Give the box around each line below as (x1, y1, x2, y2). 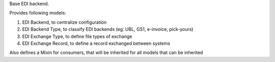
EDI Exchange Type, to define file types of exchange (22, 33, 132, 39)
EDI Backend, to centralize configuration (22, 19, 107, 25)
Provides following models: (9, 10, 66, 16)
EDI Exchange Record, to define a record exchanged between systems (22, 40, 171, 46)
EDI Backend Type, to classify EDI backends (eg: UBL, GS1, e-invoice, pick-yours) (22, 26, 194, 32)
